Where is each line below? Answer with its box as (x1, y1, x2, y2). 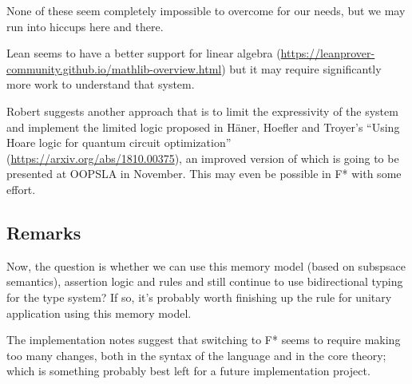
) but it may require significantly (221, 60, 382, 77)
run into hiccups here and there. (6, 18, 164, 34)
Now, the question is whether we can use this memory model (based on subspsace (6, 257, 406, 274)
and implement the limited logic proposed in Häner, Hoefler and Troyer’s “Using (6, 118, 400, 135)
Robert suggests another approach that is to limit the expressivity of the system (6, 102, 398, 119)
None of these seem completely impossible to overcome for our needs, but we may (6, 2, 406, 18)
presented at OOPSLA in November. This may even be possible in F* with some (6, 165, 402, 182)
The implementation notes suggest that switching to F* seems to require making (6, 331, 401, 348)
